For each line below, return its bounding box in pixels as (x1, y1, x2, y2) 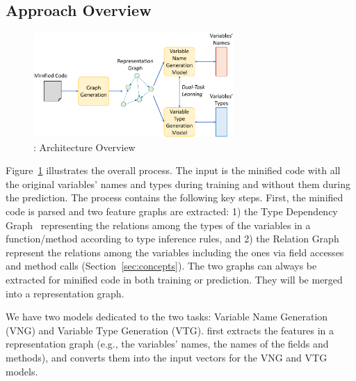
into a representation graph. (6, 286, 124, 300)
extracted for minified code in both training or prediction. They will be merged (6, 272, 343, 287)
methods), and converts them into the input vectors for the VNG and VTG (6, 350, 327, 365)
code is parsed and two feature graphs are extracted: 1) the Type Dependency (6, 204, 338, 219)
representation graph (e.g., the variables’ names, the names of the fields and (6, 336, 329, 351)
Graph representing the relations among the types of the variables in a (6, 217, 311, 232)
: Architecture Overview (33, 139, 136, 154)
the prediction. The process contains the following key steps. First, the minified (6, 190, 343, 205)
